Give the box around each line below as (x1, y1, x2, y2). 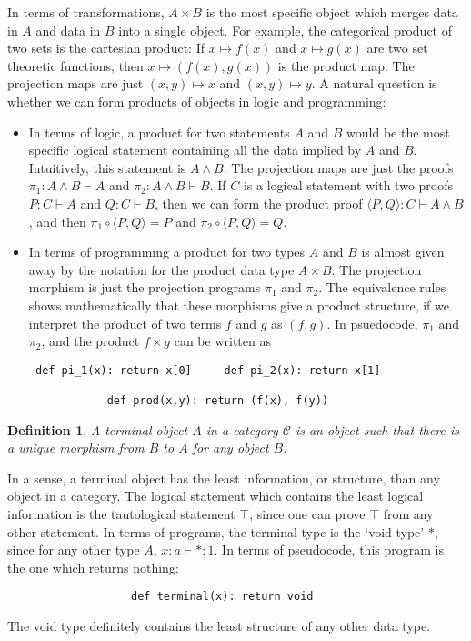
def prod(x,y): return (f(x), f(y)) (106, 394, 329, 407)
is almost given (361, 242, 445, 261)
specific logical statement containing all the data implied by (28, 140, 362, 159)
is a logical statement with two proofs (243, 176, 454, 195)
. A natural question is (311, 74, 437, 93)
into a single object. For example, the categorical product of (118, 20, 452, 39)
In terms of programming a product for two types (28, 242, 306, 261)
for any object (192, 438, 269, 457)
